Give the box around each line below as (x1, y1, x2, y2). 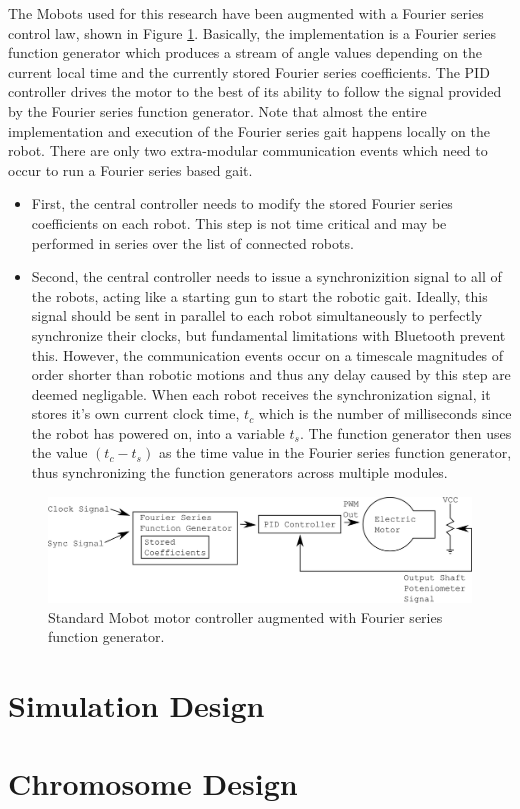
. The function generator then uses (299, 422, 512, 443)
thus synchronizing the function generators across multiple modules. (31, 462, 448, 483)
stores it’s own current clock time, (31, 403, 240, 424)
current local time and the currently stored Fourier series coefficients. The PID (8, 61, 490, 82)
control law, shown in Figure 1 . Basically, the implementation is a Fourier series (8, 22, 497, 43)
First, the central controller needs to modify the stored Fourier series (31, 193, 453, 214)
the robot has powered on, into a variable (31, 422, 285, 443)
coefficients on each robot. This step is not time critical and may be (31, 212, 447, 233)
